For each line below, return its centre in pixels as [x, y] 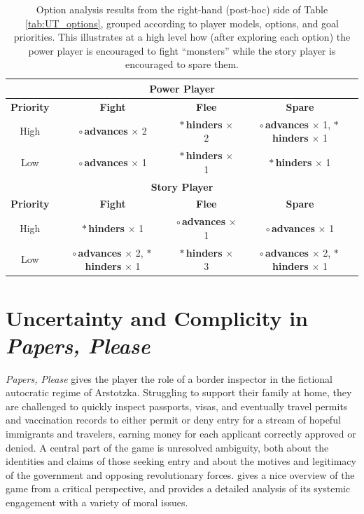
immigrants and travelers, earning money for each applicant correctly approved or [181, 434]
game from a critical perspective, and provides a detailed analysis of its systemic [178, 488]
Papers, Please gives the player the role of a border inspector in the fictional [169, 378]
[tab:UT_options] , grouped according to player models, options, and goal [182, 23]
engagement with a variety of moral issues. [97, 502]
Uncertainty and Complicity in [157, 317]
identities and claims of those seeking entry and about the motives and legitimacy [181, 461]
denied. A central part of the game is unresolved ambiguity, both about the [167, 447]
